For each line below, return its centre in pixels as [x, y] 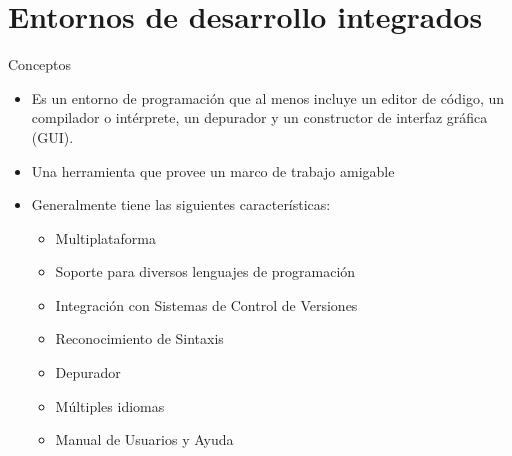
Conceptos [40, 64]
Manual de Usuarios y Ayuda [144, 439]
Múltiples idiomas [110, 405]
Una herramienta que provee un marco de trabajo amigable [213, 170]
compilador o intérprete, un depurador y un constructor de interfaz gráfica [259, 117]
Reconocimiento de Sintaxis [139, 338]
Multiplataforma [106, 237]
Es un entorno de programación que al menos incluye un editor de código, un [268, 97]
